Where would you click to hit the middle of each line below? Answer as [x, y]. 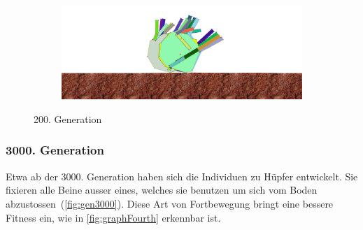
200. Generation [68, 118]
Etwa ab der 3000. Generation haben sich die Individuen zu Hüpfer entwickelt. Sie [182, 176]
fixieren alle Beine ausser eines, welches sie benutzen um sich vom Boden [162, 190]
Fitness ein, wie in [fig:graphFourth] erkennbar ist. [113, 217]
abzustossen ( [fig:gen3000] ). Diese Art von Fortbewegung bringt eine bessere [170, 203]
